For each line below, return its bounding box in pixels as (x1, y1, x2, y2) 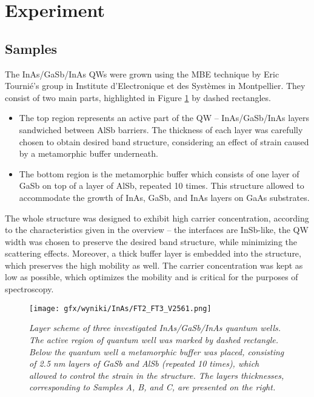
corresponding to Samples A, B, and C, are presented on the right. (29, 381, 276, 393)
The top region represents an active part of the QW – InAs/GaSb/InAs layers (19, 111, 310, 124)
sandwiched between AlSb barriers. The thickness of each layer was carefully (19, 123, 303, 136)
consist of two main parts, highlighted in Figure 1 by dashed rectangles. (5, 91, 271, 103)
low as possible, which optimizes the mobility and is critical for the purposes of (5, 271, 298, 283)
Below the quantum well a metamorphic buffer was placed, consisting (29, 345, 284, 358)
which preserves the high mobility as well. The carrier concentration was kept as (5, 258, 303, 271)
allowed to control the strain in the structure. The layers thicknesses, (29, 369, 284, 381)
